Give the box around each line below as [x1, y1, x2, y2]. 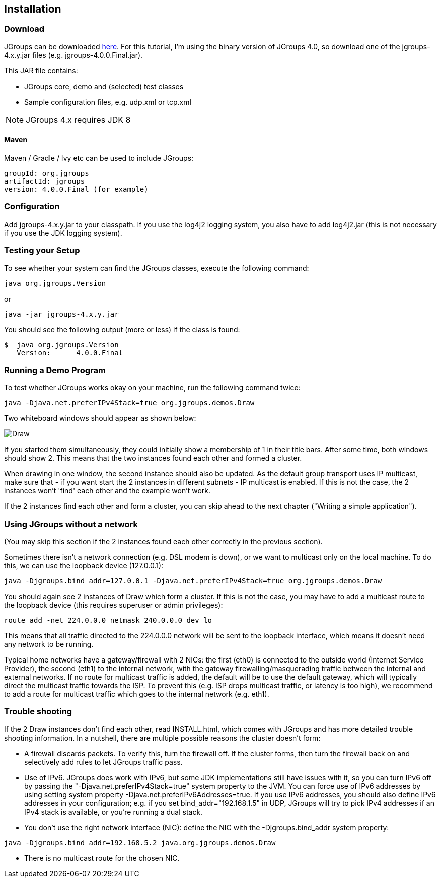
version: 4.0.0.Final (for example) [4, 185, 149, 194]
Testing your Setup [4, 245, 80, 256]
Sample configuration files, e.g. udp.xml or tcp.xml [24, 97, 191, 106]
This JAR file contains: [4, 66, 78, 75]
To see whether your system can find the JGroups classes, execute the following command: [4, 263, 309, 272]
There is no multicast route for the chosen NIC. [24, 853, 180, 862]
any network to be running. [4, 640, 94, 649]
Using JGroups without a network [4, 519, 138, 529]
